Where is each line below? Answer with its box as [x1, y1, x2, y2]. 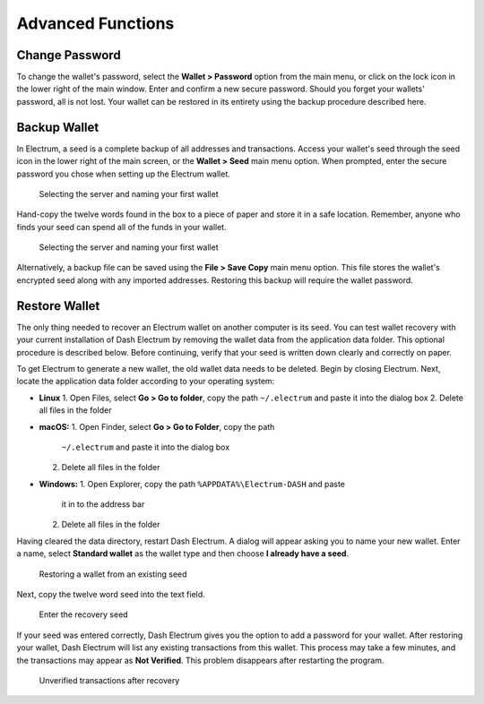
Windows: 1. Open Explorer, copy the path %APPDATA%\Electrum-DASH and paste [39, 478, 345, 489]
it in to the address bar [61, 499, 145, 510]
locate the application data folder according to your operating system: [16, 376, 275, 387]
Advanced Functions [16, 13, 175, 33]
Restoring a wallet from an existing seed [39, 569, 187, 580]
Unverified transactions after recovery [39, 674, 180, 685]
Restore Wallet [16, 298, 100, 313]
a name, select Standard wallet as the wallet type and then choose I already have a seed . [16, 548, 350, 559]
